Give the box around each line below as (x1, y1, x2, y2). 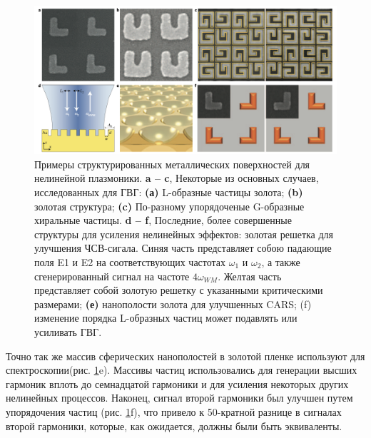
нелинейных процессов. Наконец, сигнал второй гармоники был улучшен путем (6, 390, 353, 405)
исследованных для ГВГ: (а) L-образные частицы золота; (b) (34, 185, 303, 200)
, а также (261, 255, 300, 270)
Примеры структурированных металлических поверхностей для (34, 156, 310, 171)
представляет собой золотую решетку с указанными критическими (34, 282, 323, 297)
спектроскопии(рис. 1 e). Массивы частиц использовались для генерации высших (6, 362, 357, 377)
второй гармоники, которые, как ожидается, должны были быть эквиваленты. (6, 418, 342, 433)
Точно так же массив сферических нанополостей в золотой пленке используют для (6, 348, 365, 363)
